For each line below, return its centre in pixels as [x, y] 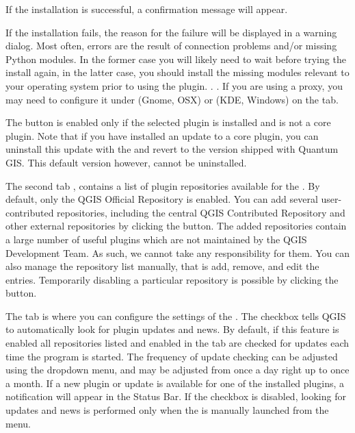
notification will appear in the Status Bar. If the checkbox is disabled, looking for [176, 396]
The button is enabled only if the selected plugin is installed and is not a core [168, 122]
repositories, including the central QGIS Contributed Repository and [201, 212]
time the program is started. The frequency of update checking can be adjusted [172, 356]
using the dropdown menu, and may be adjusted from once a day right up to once [177, 370]
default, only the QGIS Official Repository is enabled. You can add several [162, 199]
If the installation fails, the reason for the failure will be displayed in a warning [171, 32]
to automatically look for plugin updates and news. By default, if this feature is [172, 329]
